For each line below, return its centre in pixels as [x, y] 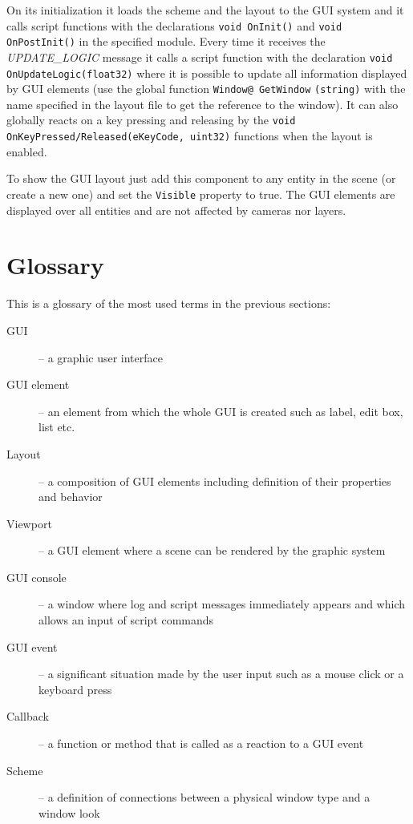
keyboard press [75, 689]
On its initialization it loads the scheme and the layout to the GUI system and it [205, 10]
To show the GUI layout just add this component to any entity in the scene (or [201, 178]
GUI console [36, 577]
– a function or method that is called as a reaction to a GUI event [201, 743]
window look [69, 812]
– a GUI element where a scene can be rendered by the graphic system [212, 550]
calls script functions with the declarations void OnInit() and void [174, 25]
